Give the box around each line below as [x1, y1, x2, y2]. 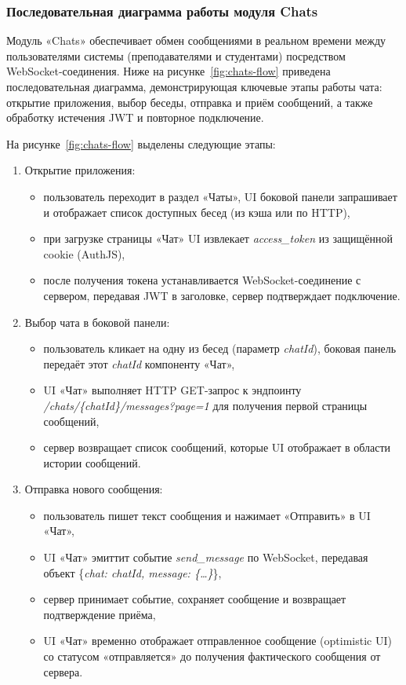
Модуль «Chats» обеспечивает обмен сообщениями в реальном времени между [6, 32, 386, 49]
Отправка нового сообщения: [24, 481, 163, 497]
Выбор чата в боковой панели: [24, 313, 170, 330]
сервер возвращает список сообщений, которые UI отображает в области [43, 439, 391, 456]
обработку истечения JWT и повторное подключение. [6, 109, 264, 126]
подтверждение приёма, [43, 606, 156, 622]
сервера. [43, 663, 83, 680]
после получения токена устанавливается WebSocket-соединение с [43, 272, 361, 288]
